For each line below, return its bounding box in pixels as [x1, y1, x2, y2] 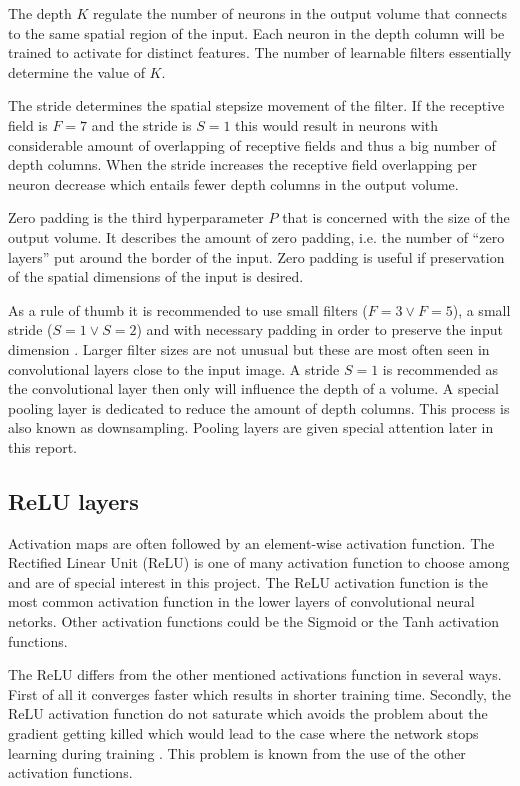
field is [8, 114, 48, 135]
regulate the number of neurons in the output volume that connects [93, 3, 508, 23]
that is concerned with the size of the [282, 207, 510, 228]
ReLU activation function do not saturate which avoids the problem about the [8, 703, 488, 724]
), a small [452, 299, 511, 320]
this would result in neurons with [235, 114, 439, 135]
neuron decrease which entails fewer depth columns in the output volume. [8, 173, 459, 194]
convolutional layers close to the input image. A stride [8, 358, 340, 379]
